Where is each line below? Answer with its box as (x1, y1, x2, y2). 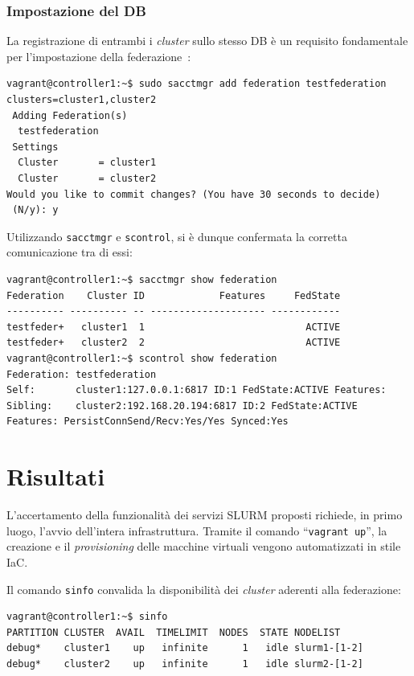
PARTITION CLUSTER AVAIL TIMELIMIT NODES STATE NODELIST (6, 626, 341, 638)
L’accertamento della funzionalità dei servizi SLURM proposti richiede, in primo (6, 506, 403, 523)
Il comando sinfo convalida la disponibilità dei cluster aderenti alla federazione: (6, 580, 401, 597)
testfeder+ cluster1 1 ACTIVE (6, 321, 341, 333)
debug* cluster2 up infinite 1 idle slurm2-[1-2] (6, 658, 363, 670)
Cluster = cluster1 (18, 157, 157, 169)
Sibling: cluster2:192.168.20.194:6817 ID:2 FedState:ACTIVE (6, 399, 358, 412)
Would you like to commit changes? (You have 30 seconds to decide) (6, 188, 381, 200)
